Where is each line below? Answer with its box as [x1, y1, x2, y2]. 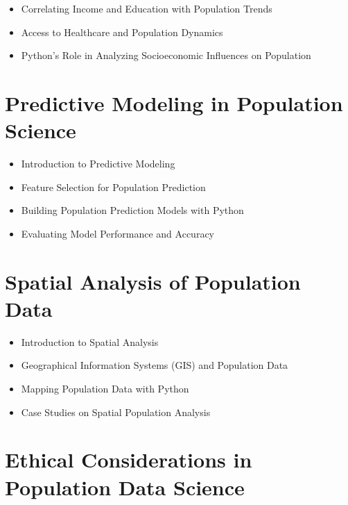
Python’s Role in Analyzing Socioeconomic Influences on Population [21, 48, 311, 63]
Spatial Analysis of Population [5, 267, 301, 295]
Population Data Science [5, 472, 245, 501]
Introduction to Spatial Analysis [21, 334, 159, 349]
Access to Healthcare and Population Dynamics [21, 24, 223, 39]
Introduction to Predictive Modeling [21, 156, 175, 171]
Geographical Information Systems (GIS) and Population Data [21, 358, 288, 372]
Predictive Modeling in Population [5, 88, 343, 117]
